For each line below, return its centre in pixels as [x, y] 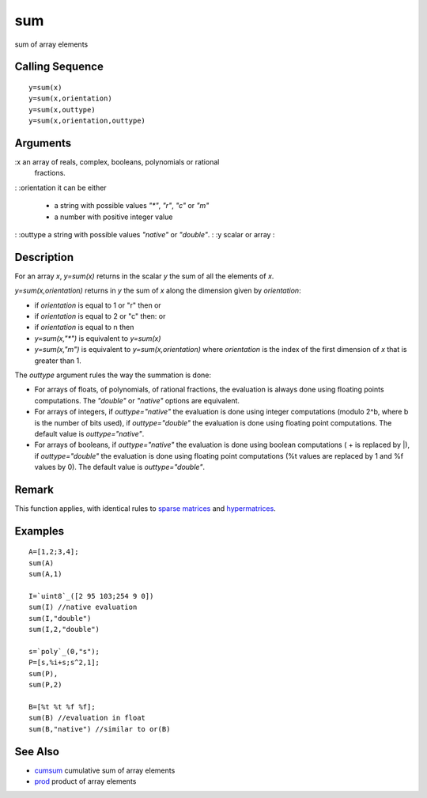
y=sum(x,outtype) [62, 110]
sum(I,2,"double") [64, 630]
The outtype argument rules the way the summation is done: [113, 375]
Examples [40, 531]
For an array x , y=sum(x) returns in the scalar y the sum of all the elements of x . [144, 276]
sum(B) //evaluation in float [87, 718]
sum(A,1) [45, 574]
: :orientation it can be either [60, 187]
